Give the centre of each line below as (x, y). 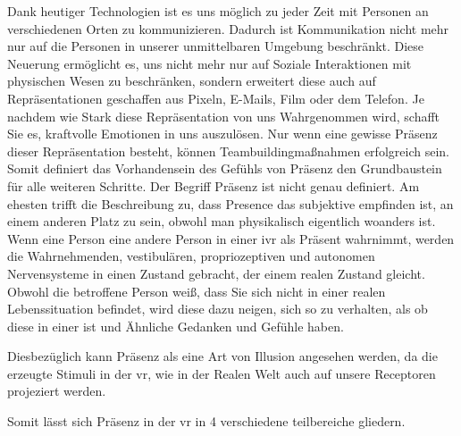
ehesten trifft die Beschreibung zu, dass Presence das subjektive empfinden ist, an (230, 203)
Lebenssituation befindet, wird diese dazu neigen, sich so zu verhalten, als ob (218, 309)
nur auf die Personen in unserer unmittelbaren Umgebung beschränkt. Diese (216, 46)
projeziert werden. (57, 391)
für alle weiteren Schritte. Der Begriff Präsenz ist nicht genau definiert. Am (214, 185)
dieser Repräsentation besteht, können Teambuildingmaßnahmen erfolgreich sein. (228, 151)
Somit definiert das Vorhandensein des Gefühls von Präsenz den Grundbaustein (225, 168)
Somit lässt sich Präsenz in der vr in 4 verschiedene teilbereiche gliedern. (206, 421)
